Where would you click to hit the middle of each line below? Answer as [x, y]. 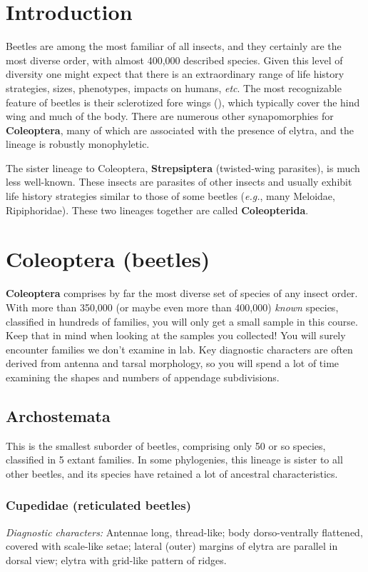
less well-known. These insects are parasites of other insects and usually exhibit [179, 182]
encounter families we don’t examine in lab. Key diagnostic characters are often [179, 349]
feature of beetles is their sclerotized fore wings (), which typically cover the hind [183, 102]
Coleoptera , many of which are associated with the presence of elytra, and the [180, 130]
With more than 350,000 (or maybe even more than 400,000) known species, [172, 307]
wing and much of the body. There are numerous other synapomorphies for [170, 116]
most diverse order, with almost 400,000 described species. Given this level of [174, 60]
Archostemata [58, 415]
